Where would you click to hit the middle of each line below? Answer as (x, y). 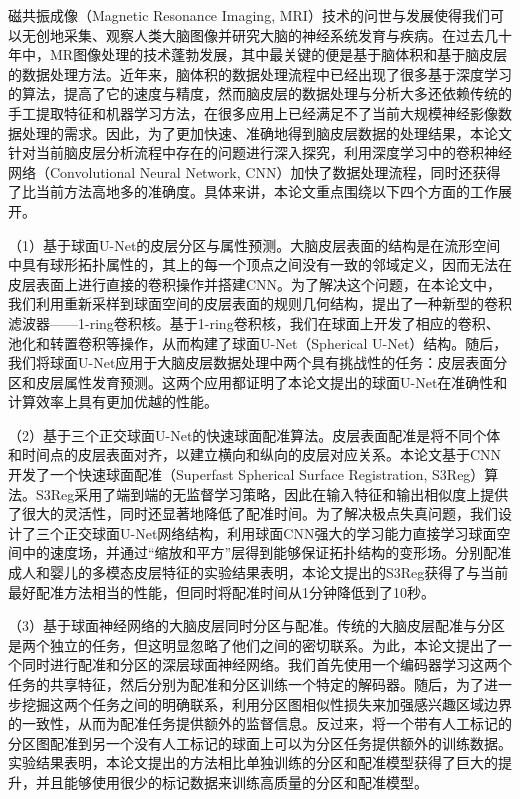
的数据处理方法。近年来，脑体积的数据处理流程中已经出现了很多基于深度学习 (260, 73)
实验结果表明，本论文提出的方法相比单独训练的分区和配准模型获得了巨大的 (253, 762)
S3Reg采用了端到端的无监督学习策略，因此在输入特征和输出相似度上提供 (272, 493)
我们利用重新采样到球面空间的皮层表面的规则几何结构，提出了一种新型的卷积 (260, 303)
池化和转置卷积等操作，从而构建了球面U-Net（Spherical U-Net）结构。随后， (258, 342)
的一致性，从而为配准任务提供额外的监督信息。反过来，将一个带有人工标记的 (260, 723)
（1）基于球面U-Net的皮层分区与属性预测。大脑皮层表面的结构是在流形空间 (254, 244)
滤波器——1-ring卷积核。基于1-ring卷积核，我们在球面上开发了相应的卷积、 (254, 322)
